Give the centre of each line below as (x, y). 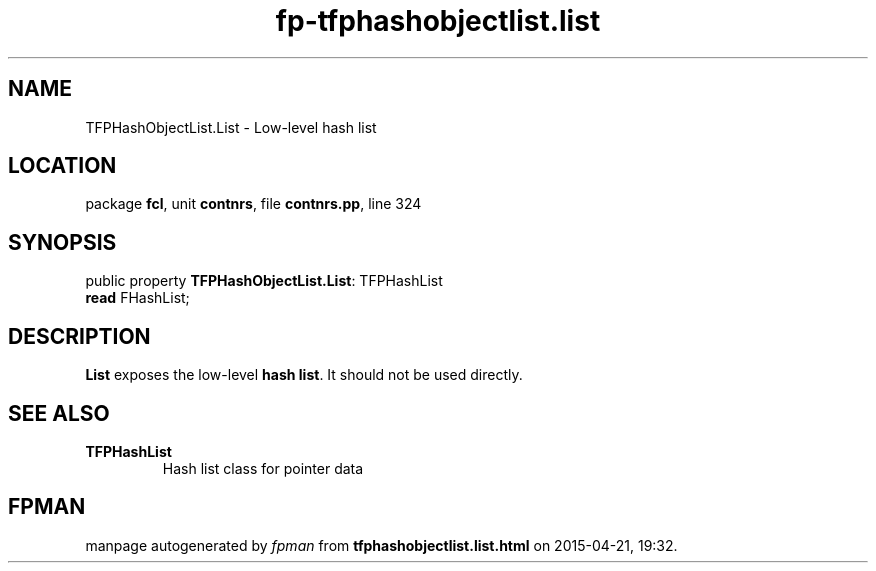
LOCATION (62, 166)
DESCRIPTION (79, 336)
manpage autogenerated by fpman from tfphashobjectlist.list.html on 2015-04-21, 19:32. (381, 545)
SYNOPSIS (62, 242)
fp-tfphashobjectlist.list (438, 21)
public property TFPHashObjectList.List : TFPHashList (264, 281)
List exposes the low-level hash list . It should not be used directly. (304, 375)
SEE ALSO (59, 413)
